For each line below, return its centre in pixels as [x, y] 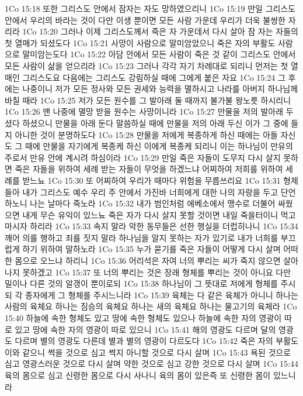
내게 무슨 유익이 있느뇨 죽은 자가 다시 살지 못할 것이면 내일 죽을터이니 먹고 [159, 214]
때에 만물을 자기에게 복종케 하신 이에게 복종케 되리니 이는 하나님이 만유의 [159, 146]
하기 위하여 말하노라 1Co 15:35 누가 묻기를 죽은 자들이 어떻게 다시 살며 [151, 249]
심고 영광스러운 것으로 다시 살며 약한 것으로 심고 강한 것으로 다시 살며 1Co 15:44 [152, 364]
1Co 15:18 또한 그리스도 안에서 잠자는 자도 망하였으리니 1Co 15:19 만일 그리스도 [150, 8]
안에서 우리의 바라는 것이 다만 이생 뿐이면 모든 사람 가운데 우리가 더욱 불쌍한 [145, 20]
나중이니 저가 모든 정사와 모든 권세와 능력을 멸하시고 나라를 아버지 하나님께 [160, 89]
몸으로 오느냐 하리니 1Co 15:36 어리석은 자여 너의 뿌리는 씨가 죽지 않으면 [148, 261]
